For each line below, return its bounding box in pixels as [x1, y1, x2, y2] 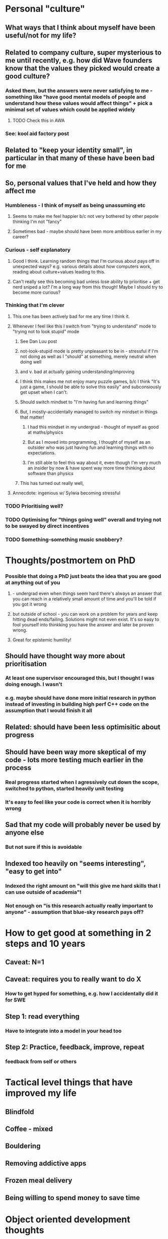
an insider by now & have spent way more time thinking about [27, 465, 155, 471]
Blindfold [5, 1108, 34, 1116]
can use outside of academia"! [5, 888, 82, 895]
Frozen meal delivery [5, 1176, 72, 1185]
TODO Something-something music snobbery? [5, 536, 123, 543]
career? [12, 234, 29, 240]
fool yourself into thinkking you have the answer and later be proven [12, 622, 154, 628]
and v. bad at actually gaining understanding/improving [20, 369, 135, 375]
